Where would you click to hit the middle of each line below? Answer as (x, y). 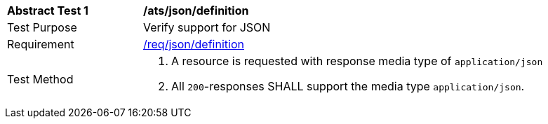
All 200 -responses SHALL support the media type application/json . (348, 86)
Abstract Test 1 (48, 11)
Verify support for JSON (207, 27)
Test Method (40, 79)
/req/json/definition (194, 44)
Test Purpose (42, 27)
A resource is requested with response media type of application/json (357, 61)
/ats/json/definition (196, 11)
